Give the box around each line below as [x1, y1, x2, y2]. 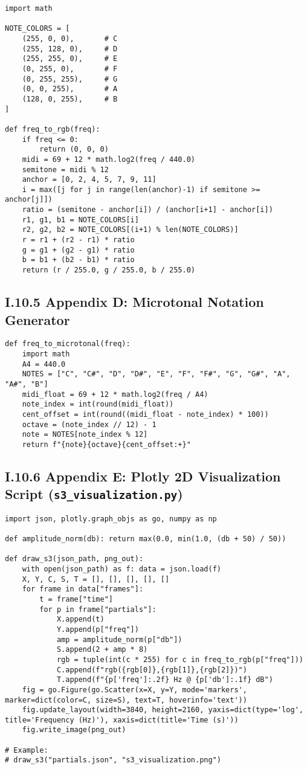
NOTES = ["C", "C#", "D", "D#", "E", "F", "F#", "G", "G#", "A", [22, 370, 291, 379]
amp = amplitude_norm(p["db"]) [56, 635, 183, 644]
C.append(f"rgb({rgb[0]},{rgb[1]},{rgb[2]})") [56, 665, 247, 674]
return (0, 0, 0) [39, 145, 109, 154]
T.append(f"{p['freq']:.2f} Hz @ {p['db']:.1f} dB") [56, 675, 273, 684]
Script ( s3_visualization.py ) [5, 484, 183, 503]
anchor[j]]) [5, 195, 53, 204]
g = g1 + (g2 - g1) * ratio [22, 245, 135, 254]
